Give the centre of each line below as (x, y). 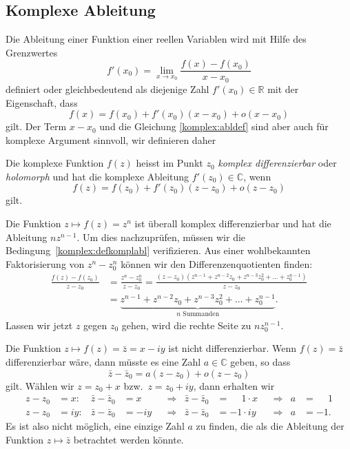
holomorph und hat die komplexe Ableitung (97, 176)
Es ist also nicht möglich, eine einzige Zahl (95, 426)
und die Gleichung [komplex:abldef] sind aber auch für (214, 126)
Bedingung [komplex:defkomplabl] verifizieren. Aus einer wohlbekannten (158, 250)
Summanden (201, 314)
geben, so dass (260, 361)
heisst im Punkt (169, 163)
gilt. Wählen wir (40, 385)
